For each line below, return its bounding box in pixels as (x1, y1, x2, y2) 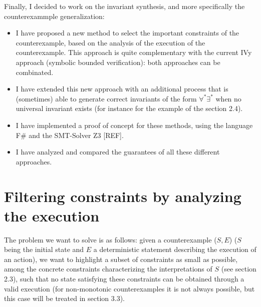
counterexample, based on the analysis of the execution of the (16, 37, 205, 47)
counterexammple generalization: (4, 10, 105, 21)
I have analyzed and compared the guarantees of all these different (16, 146, 220, 157)
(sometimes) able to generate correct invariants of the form (16, 93, 197, 103)
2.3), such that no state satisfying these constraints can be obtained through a (4, 273, 244, 283)
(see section (221, 263, 256, 274)
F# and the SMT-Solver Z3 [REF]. (16, 129, 124, 140)
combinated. (16, 66, 54, 77)
